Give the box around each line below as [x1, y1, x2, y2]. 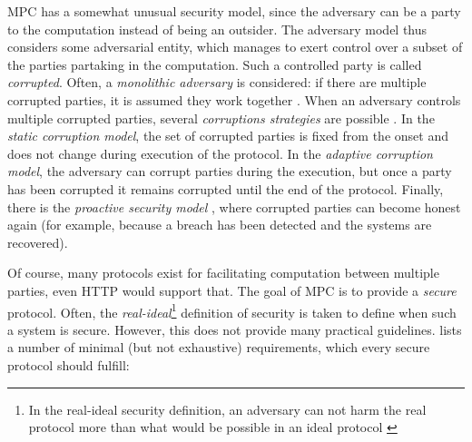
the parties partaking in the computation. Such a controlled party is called [7, 54, 422, 74]
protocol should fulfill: [7, 355, 130, 374]
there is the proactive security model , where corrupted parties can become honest [7, 197, 461, 216]
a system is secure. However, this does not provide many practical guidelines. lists [7, 319, 462, 339]
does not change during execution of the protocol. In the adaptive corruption [7, 143, 433, 162]
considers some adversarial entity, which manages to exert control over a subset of [7, 37, 463, 56]
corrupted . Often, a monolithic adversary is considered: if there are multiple [7, 73, 427, 92]
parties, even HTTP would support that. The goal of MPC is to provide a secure [7, 280, 457, 300]
